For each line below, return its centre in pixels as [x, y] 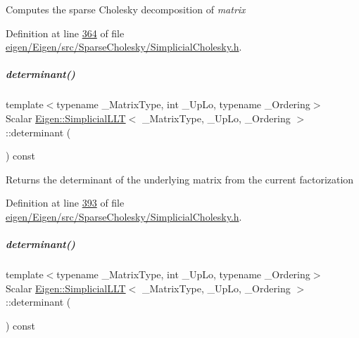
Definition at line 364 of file [65, 33]
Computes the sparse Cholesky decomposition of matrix [126, 9]
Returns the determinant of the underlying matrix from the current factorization [180, 179]
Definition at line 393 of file [65, 203]
